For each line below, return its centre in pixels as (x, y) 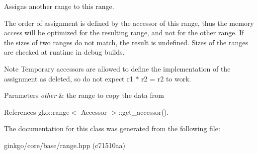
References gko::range (37, 112)
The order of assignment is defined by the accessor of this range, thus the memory (129, 23)
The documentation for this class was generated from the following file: (112, 128)
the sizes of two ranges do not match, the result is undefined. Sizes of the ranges (126, 42)
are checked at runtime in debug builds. (64, 52)
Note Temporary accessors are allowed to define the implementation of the (117, 68)
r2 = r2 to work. (166, 78)
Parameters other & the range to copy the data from (84, 95)
